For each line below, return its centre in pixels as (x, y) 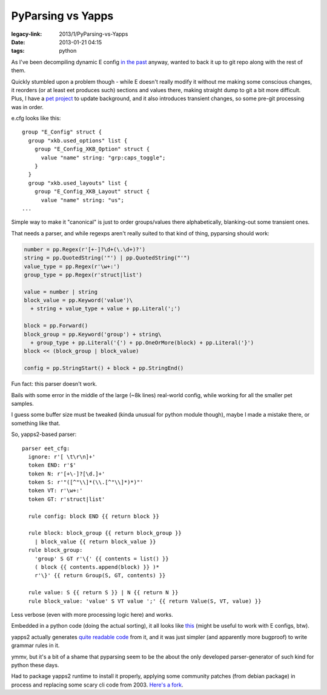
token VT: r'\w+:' (55, 491)
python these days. (35, 665)
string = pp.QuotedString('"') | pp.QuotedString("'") (107, 258)
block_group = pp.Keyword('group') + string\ (93, 334)
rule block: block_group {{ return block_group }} (105, 533)
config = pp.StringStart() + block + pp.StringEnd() (104, 368)
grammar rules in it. (35, 645)
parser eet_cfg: (46, 448)
